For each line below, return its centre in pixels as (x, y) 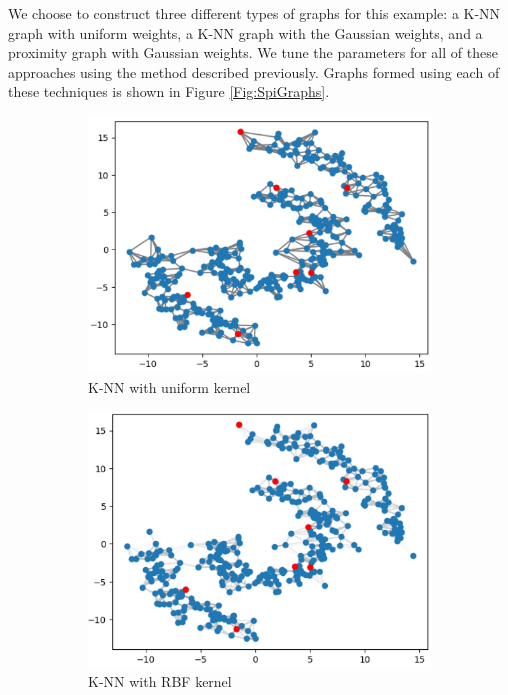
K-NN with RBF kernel (160, 681)
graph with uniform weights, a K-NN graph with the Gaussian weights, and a (245, 32)
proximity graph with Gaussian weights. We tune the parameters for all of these (253, 52)
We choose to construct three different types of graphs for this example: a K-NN (254, 13)
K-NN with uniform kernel (169, 386)
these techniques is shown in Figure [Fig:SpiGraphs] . (169, 91)
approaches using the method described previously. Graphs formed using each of (254, 71)
